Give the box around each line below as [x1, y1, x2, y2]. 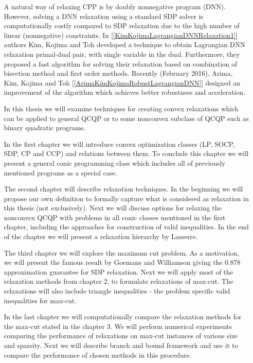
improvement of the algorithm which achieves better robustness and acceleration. [4, 87, 245, 97]
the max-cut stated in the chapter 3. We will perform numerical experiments [4, 321, 232, 331]
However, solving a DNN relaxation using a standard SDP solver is [4, 11, 203, 21]
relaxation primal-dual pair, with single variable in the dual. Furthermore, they [4, 49, 240, 59]
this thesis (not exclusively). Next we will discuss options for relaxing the [4, 203, 222, 213]
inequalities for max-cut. [4, 295, 77, 305]
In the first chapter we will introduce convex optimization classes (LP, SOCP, [4, 138, 235, 149]
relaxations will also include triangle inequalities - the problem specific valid [4, 286, 230, 296]
